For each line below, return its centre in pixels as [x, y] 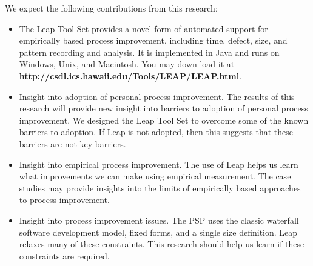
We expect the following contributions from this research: [111, 8]
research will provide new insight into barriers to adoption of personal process [163, 108]
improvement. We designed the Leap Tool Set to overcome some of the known [164, 120]
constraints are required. [64, 255]
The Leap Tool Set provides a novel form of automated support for [143, 28]
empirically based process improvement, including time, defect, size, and [153, 40]
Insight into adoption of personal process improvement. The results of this [157, 96]
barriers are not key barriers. [72, 143]
